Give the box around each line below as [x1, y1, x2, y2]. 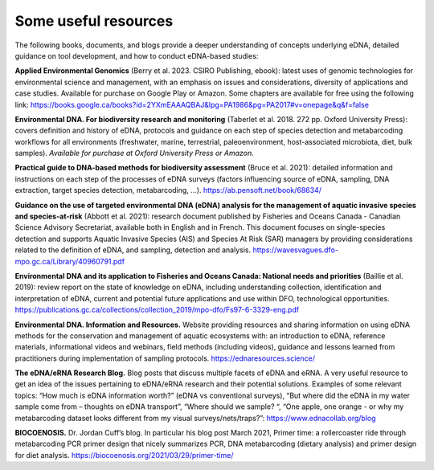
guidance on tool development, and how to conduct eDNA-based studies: [14, 51, 259, 60]
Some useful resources [14, 12, 174, 30]
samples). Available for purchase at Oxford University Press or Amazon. [14, 149, 255, 158]
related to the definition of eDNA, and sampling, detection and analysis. [14, 245, 252, 255]
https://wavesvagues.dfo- [252, 245, 339, 255]
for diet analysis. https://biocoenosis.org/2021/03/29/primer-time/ [14, 450, 234, 460]
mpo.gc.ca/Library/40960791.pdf [14, 256, 125, 266]
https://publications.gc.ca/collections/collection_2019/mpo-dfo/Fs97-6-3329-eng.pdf [14, 305, 300, 315]
